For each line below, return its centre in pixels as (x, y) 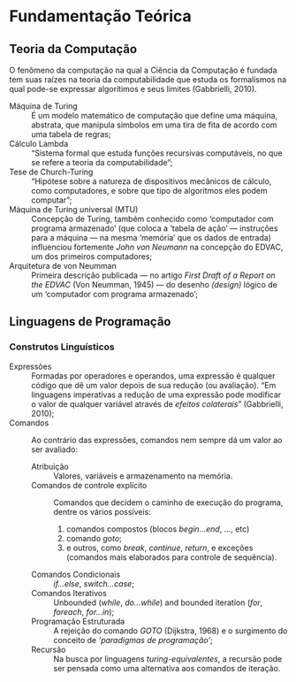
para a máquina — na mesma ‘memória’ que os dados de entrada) (152, 238)
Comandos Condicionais (76, 574)
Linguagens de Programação (90, 322)
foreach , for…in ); (84, 611)
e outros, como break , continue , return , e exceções (159, 548)
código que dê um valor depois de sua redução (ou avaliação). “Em (154, 385)
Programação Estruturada (78, 621)
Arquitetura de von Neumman (63, 266)
